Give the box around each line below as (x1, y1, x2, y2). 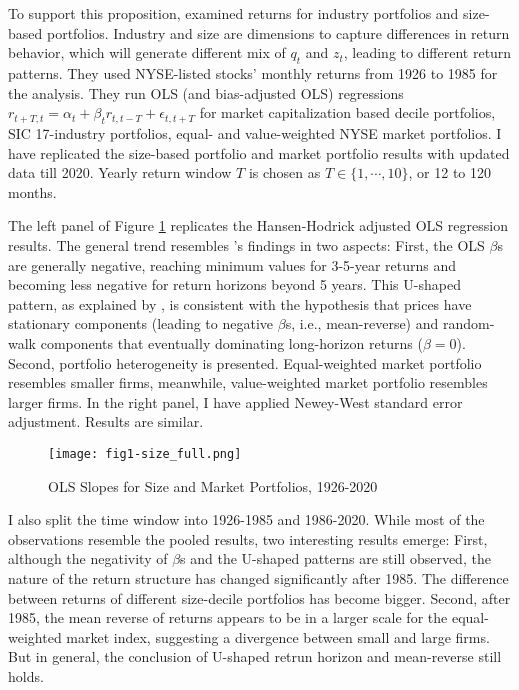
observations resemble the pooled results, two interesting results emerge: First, (8, 528, 488, 549)
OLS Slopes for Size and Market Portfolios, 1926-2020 (48, 475, 378, 496)
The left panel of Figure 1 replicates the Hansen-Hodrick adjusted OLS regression (8, 215, 508, 236)
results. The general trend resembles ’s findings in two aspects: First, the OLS (8, 234, 485, 255)
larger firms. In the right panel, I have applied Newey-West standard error (8, 391, 463, 412)
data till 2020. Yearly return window (8, 162, 232, 183)
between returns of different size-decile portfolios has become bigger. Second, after (8, 587, 511, 608)
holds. (8, 665, 44, 686)
